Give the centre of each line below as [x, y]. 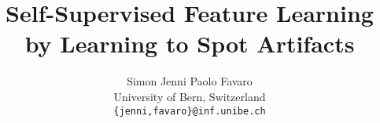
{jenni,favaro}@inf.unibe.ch [190, 111]
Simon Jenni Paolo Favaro [190, 81]
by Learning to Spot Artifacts [190, 43]
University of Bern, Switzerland [190, 96]
